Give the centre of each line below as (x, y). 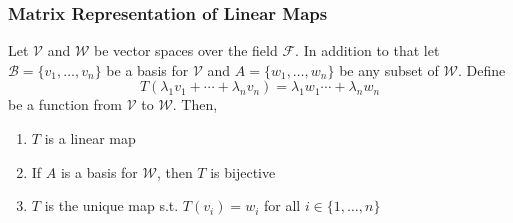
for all (282, 205)
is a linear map (90, 138)
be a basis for (147, 69)
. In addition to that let (367, 50)
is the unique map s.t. (111, 205)
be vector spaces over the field (186, 50)
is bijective (243, 171)
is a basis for (99, 171)
